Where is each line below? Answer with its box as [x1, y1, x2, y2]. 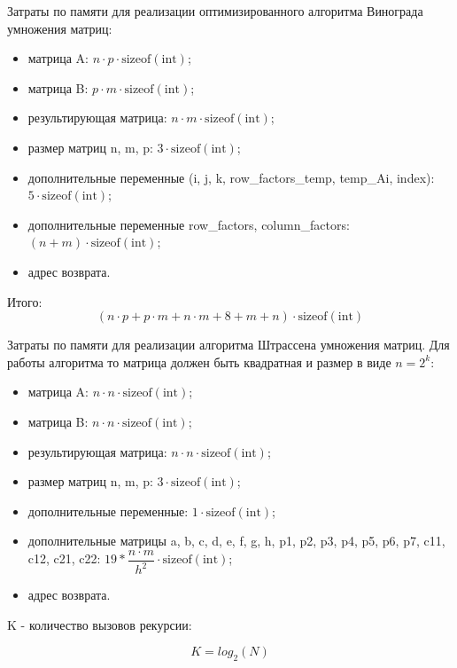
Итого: [7, 292, 43, 310]
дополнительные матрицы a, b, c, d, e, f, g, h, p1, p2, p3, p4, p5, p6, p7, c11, [27, 531, 445, 550]
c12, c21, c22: [27, 549, 101, 568]
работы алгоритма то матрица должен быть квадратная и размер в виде [7, 352, 391, 371]
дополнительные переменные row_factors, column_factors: [27, 215, 350, 233]
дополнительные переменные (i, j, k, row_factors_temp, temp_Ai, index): [27, 168, 435, 186]
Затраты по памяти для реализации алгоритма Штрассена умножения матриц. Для [7, 335, 450, 354]
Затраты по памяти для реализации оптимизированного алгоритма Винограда [7, 2, 423, 20]
